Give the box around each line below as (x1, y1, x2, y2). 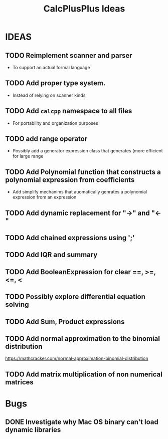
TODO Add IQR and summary (5, 251, 98, 259)
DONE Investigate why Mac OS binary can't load (5, 418, 159, 426)
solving (5, 300, 29, 309)
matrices (5, 378, 34, 386)
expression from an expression (12, 194, 77, 200)
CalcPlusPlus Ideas (43, 3, 125, 15)
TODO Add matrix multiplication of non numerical (5, 370, 163, 378)
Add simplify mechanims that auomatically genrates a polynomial (12, 189, 147, 195)
